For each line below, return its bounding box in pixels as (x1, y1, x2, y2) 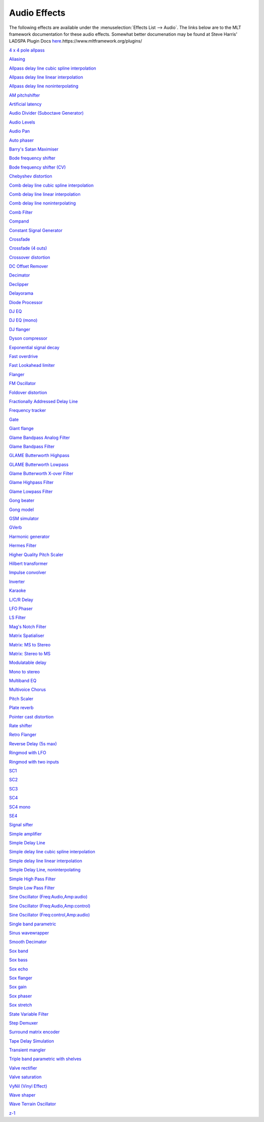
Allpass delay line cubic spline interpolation (9, 65, 96, 71)
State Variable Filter (9, 1011, 49, 1017)
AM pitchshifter (9, 92, 40, 98)
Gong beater (9, 498, 35, 504)
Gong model (9, 507, 34, 512)
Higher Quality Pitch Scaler (9, 552, 64, 558)
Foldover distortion (9, 389, 47, 395)
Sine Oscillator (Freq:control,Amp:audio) (9, 912, 90, 918)
